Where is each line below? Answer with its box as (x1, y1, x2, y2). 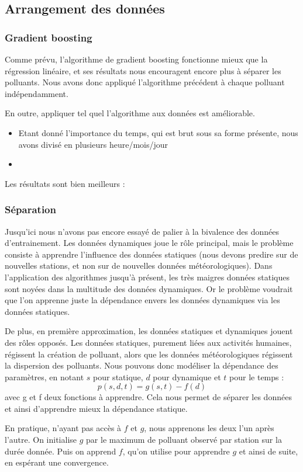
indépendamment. (5, 87, 68, 99)
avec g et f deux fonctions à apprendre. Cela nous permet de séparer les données (5, 391, 292, 403)
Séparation (5, 202, 56, 217)
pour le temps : (229, 370, 284, 383)
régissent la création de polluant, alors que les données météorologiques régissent (5, 348, 293, 360)
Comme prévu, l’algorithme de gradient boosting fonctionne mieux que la (5, 53, 268, 65)
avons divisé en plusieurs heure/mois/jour (18, 138, 168, 150)
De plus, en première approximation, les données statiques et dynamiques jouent (5, 325, 293, 337)
